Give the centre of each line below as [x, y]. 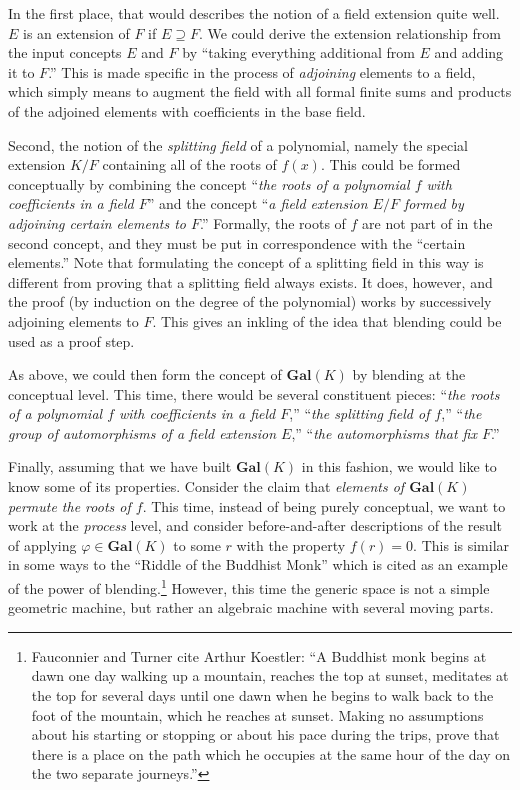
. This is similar [461, 544]
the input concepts [65, 52]
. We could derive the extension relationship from [349, 32]
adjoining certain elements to [97, 222]
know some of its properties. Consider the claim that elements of [206, 486]
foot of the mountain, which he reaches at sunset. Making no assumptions [257, 714]
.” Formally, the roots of [273, 222]
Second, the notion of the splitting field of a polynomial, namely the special [238, 144]
